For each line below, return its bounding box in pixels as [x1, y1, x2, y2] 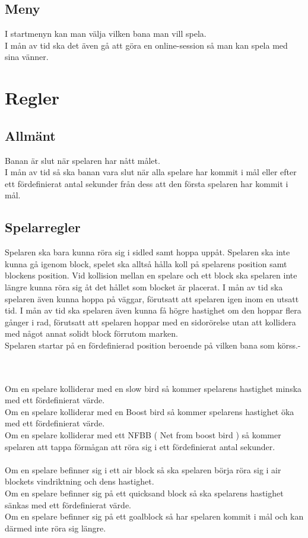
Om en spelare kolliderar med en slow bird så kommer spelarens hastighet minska [5, 382, 302, 394]
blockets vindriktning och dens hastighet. [5, 475, 154, 488]
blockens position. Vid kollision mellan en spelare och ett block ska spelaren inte [5, 269, 297, 281]
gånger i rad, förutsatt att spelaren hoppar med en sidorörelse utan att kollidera [5, 315, 296, 328]
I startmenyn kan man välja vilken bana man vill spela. [5, 27, 207, 40]
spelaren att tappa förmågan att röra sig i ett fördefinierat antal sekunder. [5, 440, 275, 452]
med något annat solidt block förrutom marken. [5, 327, 178, 340]
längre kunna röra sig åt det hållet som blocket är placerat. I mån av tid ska [5, 280, 283, 293]
